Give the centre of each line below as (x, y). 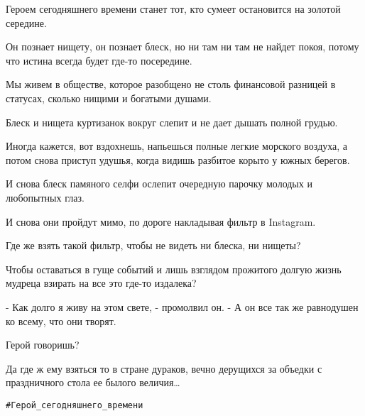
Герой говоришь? (43, 345)
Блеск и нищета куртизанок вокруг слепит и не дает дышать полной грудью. (172, 122)
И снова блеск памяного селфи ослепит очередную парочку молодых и (159, 184)
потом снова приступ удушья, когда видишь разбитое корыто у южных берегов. (178, 159)
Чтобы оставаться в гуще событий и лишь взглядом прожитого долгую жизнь (174, 269)
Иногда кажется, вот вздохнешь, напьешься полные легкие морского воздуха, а (177, 146)
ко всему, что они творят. (61, 321)
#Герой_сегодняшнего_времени (75, 405)
